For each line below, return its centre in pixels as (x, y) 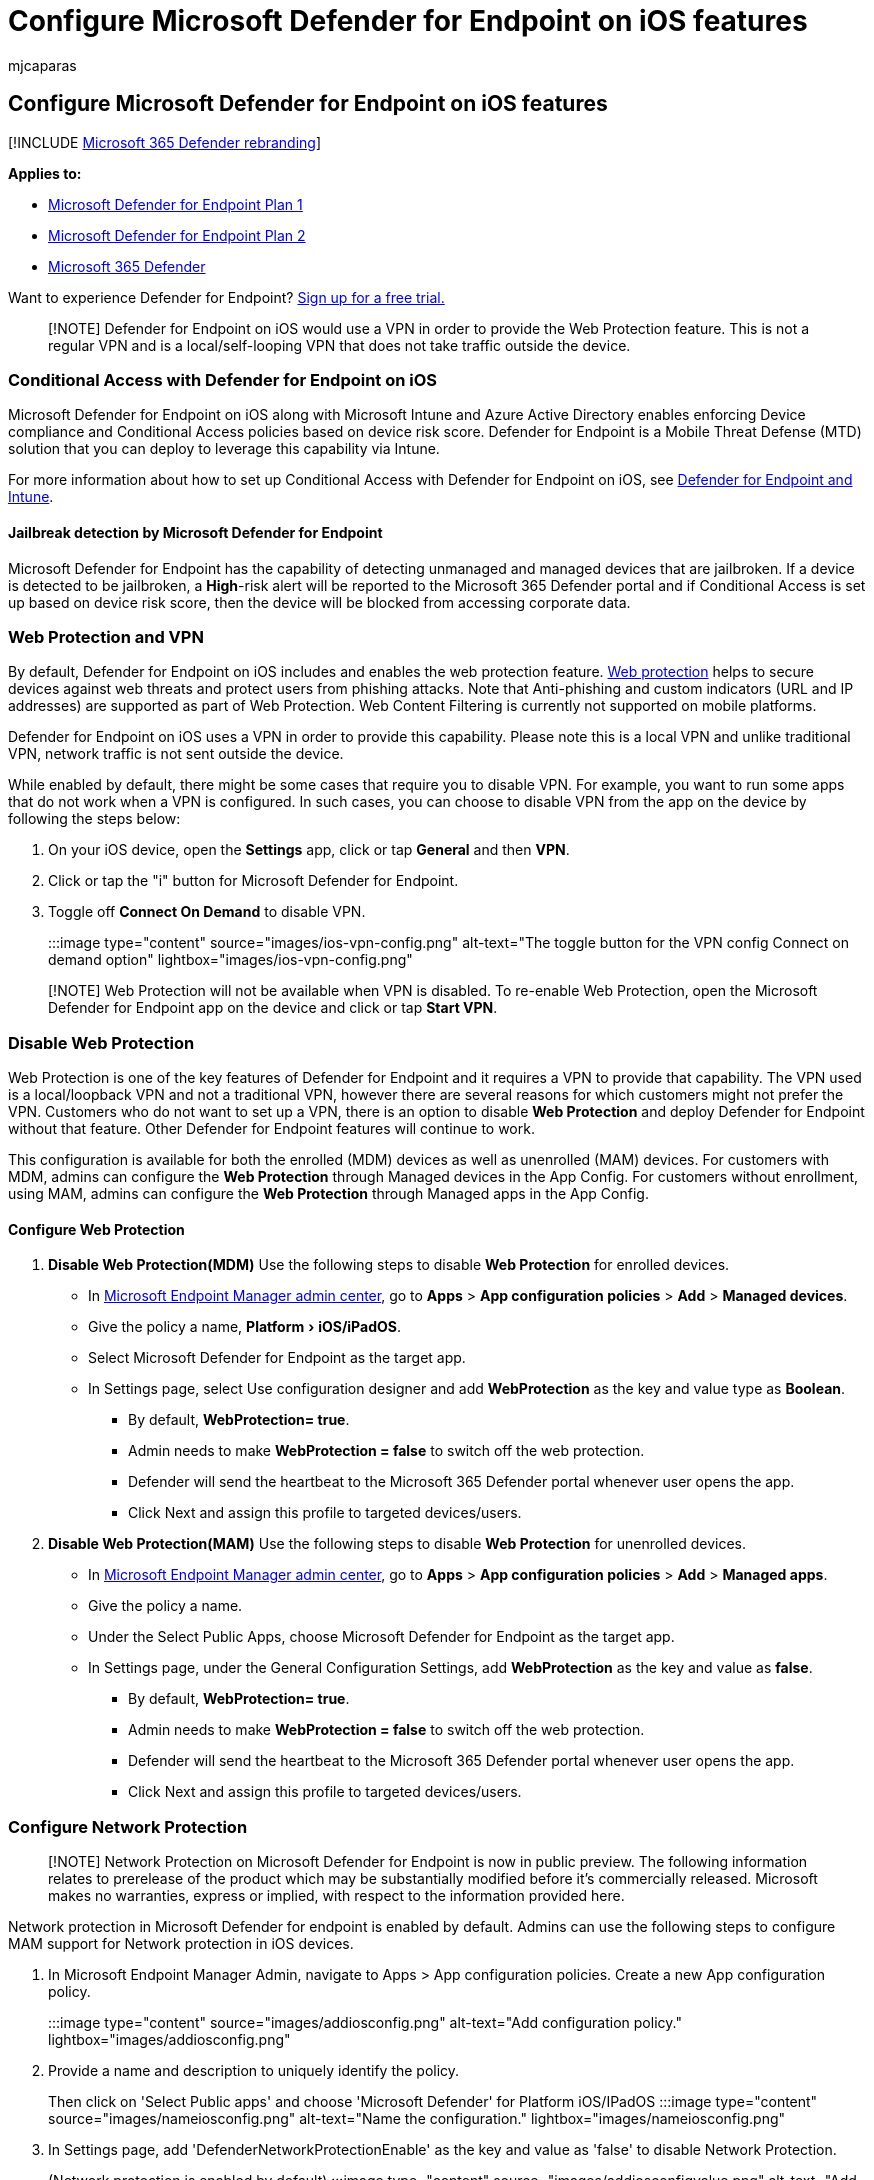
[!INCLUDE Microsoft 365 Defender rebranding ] (165, 142)
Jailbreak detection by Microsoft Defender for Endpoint (195, 532)
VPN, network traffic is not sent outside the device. (176, 754)
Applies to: (45, 173)
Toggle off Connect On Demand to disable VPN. (207, 912)
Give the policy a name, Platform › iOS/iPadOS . (244, 1327)
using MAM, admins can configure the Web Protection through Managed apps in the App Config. (328, 1194)
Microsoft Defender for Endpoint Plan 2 (177, 235)
